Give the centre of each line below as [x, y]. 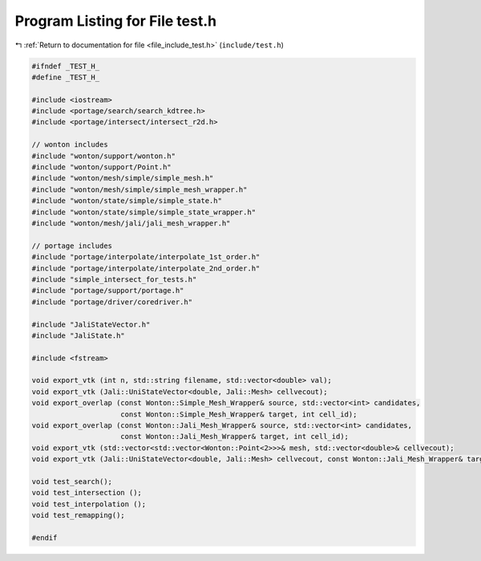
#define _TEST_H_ [66, 77]
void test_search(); [72, 481]
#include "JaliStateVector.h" [91, 324]
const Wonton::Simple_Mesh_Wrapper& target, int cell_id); [239, 414]
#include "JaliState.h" [79, 335]
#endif [44, 537]
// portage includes [72, 246]
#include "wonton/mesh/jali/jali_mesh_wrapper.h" [131, 224]
